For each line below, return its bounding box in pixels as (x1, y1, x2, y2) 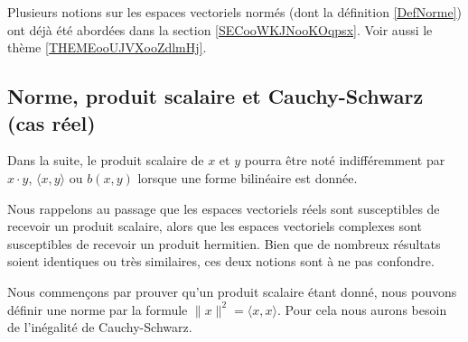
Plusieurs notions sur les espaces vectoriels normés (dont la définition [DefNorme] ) (7, 3, 462, 21)
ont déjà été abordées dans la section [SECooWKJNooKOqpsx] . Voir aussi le (7, 20, 433, 39)
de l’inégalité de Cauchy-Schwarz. (7, 318, 192, 337)
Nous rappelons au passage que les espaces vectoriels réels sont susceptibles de (7, 199, 440, 217)
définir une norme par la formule (7, 300, 188, 319)
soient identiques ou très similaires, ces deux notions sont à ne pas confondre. (7, 252, 435, 271)
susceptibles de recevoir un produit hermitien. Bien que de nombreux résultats (7, 234, 441, 253)
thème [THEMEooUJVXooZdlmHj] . (7, 38, 207, 57)
